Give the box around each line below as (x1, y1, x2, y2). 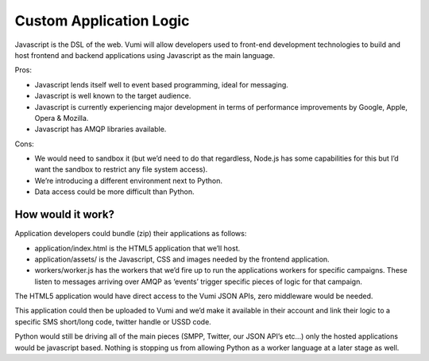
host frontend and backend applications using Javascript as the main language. (14, 50, 276, 60)
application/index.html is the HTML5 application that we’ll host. (34, 243, 241, 253)
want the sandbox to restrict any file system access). (34, 165, 208, 174)
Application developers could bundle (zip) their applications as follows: (14, 229, 247, 239)
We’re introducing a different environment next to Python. (34, 176, 222, 185)
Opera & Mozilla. (34, 113, 89, 122)
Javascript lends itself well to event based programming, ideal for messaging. (34, 80, 289, 89)
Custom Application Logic (14, 12, 190, 29)
